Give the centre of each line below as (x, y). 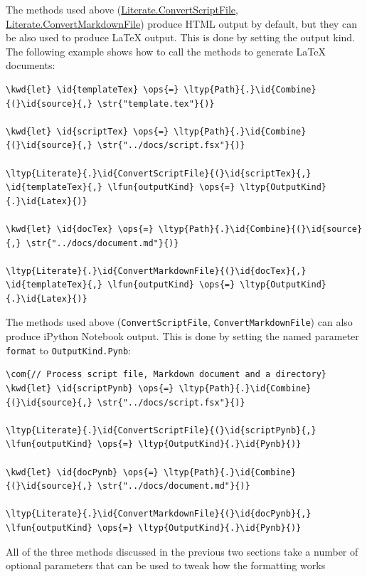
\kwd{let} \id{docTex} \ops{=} (80, 229)
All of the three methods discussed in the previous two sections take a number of (182, 551)
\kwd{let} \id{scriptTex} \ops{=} (87, 131)
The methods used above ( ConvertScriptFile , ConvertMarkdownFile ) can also (179, 322)
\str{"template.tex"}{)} (156, 104)
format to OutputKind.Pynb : (69, 350)
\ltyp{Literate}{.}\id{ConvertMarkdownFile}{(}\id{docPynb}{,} (159, 514)
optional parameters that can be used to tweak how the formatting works (166, 565)
